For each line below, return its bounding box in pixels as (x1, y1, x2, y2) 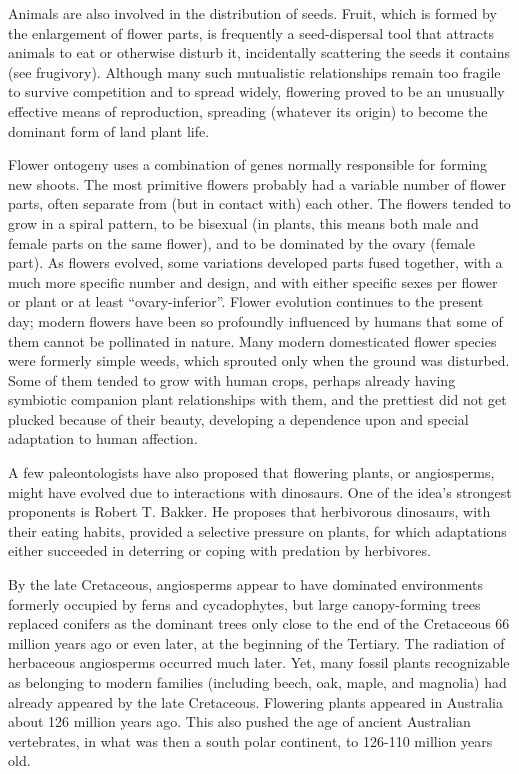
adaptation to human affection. (8, 428, 198, 449)
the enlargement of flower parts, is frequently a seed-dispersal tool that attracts (8, 22, 495, 43)
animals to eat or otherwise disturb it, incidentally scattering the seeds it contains (8, 42, 510, 63)
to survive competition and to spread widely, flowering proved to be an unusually (8, 81, 505, 102)
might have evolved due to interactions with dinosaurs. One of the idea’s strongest (8, 481, 512, 502)
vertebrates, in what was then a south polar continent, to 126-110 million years (8, 730, 493, 751)
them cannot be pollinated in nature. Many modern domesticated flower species (8, 330, 497, 351)
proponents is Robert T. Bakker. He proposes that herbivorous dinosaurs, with (8, 501, 491, 522)
